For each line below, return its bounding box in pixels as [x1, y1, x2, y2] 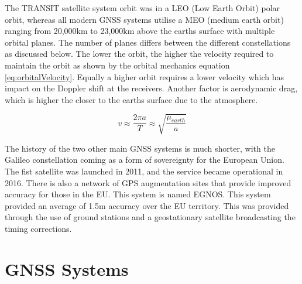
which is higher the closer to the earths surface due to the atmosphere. [5, 93, 258, 105]
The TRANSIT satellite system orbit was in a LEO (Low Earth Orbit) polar [5, 2, 280, 13]
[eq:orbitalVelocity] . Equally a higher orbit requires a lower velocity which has [5, 70, 284, 83]
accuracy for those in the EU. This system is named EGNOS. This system [5, 188, 271, 200]
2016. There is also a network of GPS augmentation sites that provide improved [5, 176, 291, 189]
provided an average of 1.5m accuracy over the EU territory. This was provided [5, 199, 289, 211]
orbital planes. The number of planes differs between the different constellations [5, 36, 291, 48]
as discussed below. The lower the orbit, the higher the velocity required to [5, 47, 274, 60]
